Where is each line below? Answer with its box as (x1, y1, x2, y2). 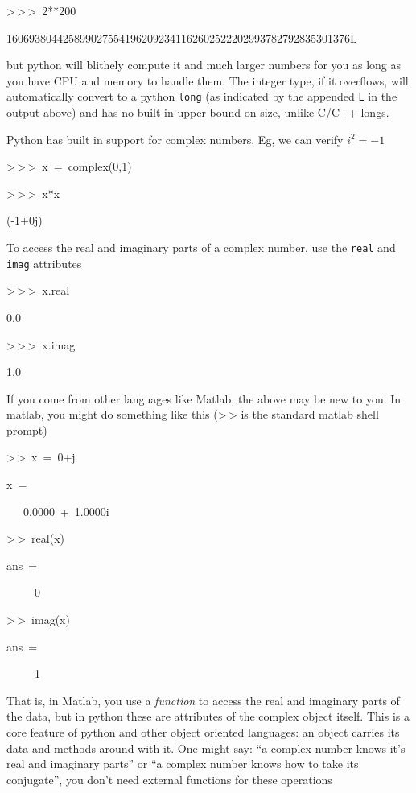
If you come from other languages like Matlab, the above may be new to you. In (6, 390, 402, 407)
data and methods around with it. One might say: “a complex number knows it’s (6, 739, 406, 756)
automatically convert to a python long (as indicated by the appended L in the (6, 88, 397, 105)
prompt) (6, 421, 47, 438)
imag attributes (6, 254, 82, 271)
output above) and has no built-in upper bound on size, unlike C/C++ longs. (6, 104, 389, 121)
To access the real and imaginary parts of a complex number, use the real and (6, 239, 396, 255)
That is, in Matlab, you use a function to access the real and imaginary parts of (6, 692, 400, 708)
